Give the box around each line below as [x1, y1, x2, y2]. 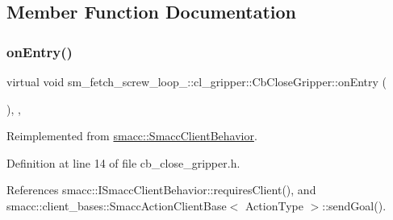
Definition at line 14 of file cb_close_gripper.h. [6, 154, 240, 171]
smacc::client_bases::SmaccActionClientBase [6, 197, 227, 214]
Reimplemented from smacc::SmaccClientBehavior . [6, 127, 257, 144]
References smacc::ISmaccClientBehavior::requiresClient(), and [6, 181, 316, 198]
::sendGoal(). [322, 197, 387, 214]
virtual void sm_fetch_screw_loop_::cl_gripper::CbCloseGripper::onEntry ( [6, 73, 387, 89]
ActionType [245, 197, 303, 214]
